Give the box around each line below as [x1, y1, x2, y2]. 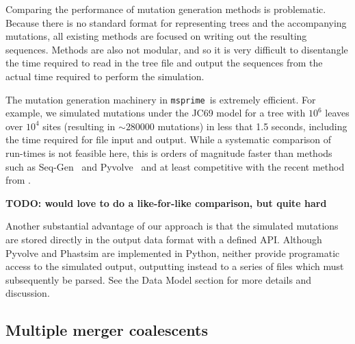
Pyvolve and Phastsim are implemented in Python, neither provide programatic [5, 245, 340, 260]
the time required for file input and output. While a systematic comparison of [5, 132, 332, 147]
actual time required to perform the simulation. [5, 69, 205, 83]
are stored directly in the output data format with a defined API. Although [5, 232, 322, 246]
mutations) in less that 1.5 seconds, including [157, 119, 347, 133]
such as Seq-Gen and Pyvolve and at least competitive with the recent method [5, 159, 345, 173]
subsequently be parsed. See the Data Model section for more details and [5, 272, 312, 286]
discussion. [5, 286, 50, 300]
